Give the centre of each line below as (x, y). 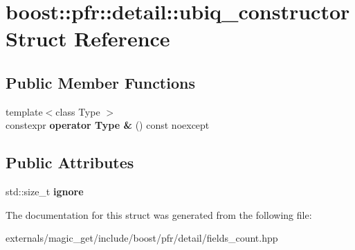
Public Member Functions (100, 82)
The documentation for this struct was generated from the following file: (159, 214)
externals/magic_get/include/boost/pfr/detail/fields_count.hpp (142, 238)
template (24, 111)
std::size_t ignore (45, 191)
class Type (78, 111)
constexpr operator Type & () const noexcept (108, 125)
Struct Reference (88, 38)
